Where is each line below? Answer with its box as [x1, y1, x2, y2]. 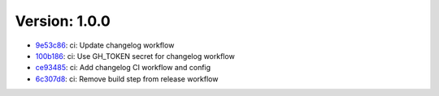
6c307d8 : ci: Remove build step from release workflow [35, 73, 219, 84]
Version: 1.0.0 [15, 12, 111, 30]
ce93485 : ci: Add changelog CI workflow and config [35, 63, 211, 73]
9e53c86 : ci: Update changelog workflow [35, 40, 175, 50]
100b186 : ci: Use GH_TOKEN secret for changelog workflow [35, 51, 235, 61]
